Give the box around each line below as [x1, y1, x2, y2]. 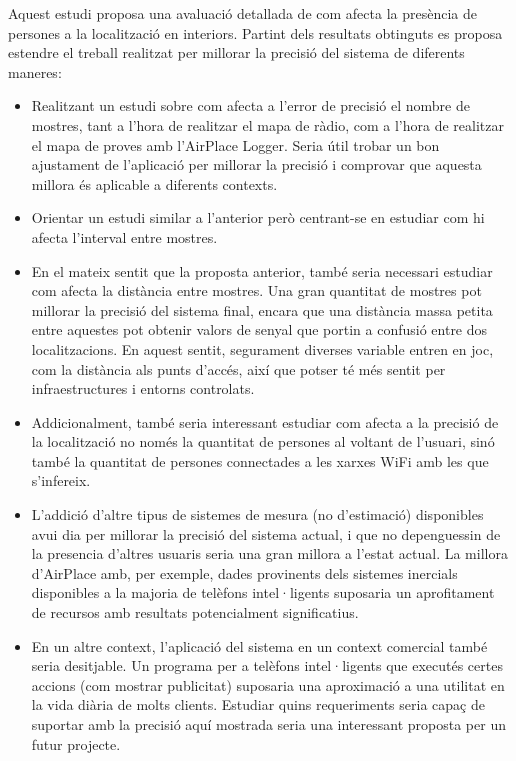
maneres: [8, 61, 62, 82]
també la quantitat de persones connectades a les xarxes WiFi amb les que [31, 450, 489, 471]
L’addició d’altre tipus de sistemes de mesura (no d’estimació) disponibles [31, 504, 484, 525]
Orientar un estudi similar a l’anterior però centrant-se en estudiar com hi [31, 207, 485, 228]
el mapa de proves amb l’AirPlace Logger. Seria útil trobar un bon [31, 134, 440, 155]
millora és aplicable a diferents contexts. [31, 173, 278, 194]
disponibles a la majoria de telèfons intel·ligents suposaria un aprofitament [31, 582, 495, 603]
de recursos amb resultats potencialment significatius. [31, 602, 359, 623]
